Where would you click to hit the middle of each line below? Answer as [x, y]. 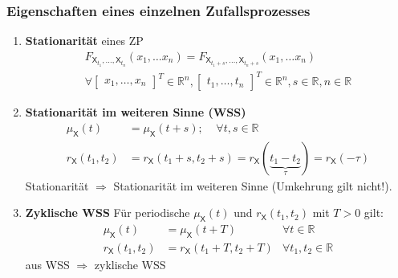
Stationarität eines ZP [84, 41]
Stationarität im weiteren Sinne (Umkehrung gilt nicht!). [253, 185]
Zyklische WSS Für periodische [108, 213]
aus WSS [47, 264]
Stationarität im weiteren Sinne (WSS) [136, 112]
